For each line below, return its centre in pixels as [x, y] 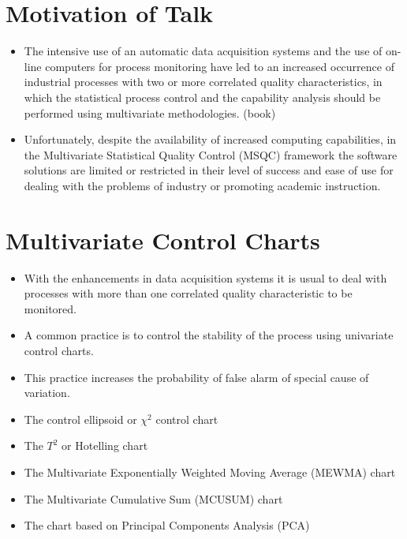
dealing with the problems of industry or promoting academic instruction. [202, 185]
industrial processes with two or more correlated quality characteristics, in [203, 82]
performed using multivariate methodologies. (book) [150, 112]
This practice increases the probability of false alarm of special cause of [196, 377]
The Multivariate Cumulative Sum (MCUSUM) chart [153, 498]
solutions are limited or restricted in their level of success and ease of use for [209, 170]
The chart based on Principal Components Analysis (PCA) [167, 525]
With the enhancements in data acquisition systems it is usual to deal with [205, 277]
